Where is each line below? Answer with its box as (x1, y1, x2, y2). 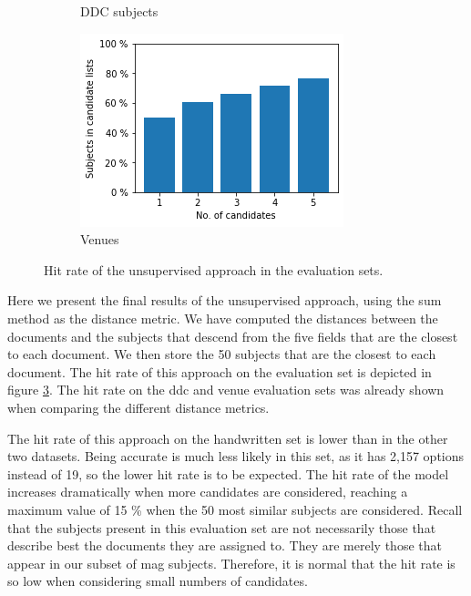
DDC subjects (80, 2, 159, 20)
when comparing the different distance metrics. (7, 397, 270, 416)
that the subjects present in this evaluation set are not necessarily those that (7, 518, 436, 537)
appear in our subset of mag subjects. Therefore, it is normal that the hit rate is (7, 553, 456, 572)
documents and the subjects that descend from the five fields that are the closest (7, 326, 458, 345)
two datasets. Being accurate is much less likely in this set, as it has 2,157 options (7, 447, 465, 466)
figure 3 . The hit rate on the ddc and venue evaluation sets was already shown (7, 380, 445, 399)
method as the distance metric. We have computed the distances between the (7, 308, 438, 327)
